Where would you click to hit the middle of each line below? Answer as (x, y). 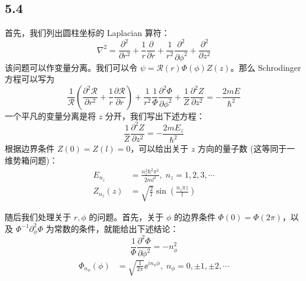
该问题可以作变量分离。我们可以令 (71, 67)
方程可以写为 (30, 79)
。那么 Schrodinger (266, 67)
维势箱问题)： (31, 160)
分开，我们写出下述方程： (155, 115)
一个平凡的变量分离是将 (50, 115)
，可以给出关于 (160, 148)
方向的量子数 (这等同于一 (247, 148)
